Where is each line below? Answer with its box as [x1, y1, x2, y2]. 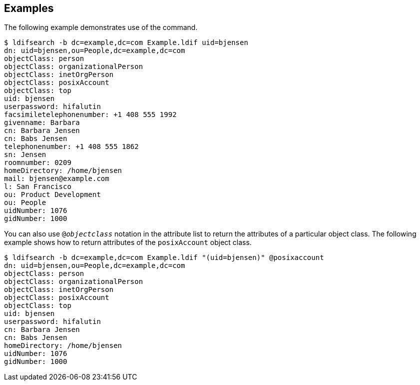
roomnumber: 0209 [4, 158, 71, 167]
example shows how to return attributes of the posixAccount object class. [4, 238, 252, 247]
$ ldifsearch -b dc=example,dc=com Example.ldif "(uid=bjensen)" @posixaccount [4, 253, 324, 262]
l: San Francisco [4, 182, 71, 191]
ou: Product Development [4, 190, 101, 199]
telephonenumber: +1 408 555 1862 [4, 142, 139, 151]
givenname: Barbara [4, 118, 80, 127]
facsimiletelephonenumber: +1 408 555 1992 [4, 110, 177, 119]
